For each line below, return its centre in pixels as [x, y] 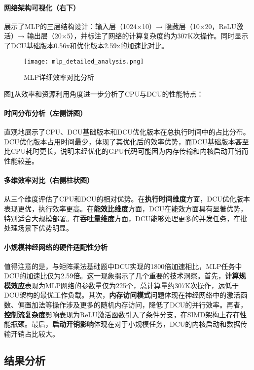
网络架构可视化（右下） [42, 7]
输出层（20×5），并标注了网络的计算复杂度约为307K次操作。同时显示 [138, 36]
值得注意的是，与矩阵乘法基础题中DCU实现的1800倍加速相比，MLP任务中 [123, 266]
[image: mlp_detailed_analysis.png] [84, 61]
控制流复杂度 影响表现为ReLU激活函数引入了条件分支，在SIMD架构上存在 [122, 314]
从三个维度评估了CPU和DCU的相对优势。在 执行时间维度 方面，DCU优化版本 [127, 199]
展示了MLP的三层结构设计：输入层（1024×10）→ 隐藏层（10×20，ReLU [120, 26]
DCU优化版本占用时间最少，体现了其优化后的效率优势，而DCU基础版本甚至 [127, 141]
